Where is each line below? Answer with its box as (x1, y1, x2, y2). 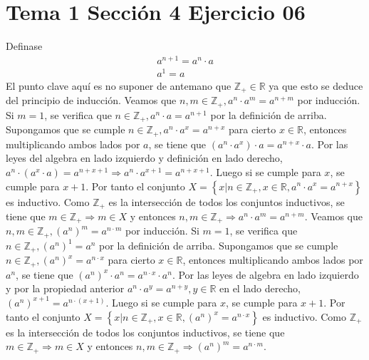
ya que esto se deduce (269, 78, 363, 93)
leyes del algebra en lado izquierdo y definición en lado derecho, (6, 150, 283, 165)
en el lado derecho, (219, 281, 301, 296)
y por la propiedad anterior (6, 281, 125, 296)
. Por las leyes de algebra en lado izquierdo (172, 267, 359, 282)
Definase (6, 38, 43, 53)
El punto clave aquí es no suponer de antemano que (6, 78, 232, 93)
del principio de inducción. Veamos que (6, 93, 177, 108)
